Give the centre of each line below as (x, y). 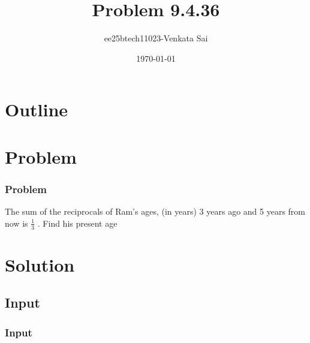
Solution (40, 264)
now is (16, 223)
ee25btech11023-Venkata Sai (156, 38)
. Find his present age (77, 223)
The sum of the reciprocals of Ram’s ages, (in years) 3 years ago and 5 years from (155, 211)
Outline (37, 109)
